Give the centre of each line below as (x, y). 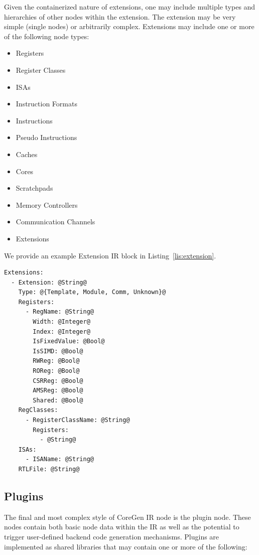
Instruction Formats (46, 104)
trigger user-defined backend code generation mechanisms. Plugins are (112, 536)
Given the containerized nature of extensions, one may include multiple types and (130, 7)
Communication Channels (55, 222)
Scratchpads (34, 188)
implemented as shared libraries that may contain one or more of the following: (126, 546)
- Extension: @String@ (49, 282)
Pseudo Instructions (46, 137)
